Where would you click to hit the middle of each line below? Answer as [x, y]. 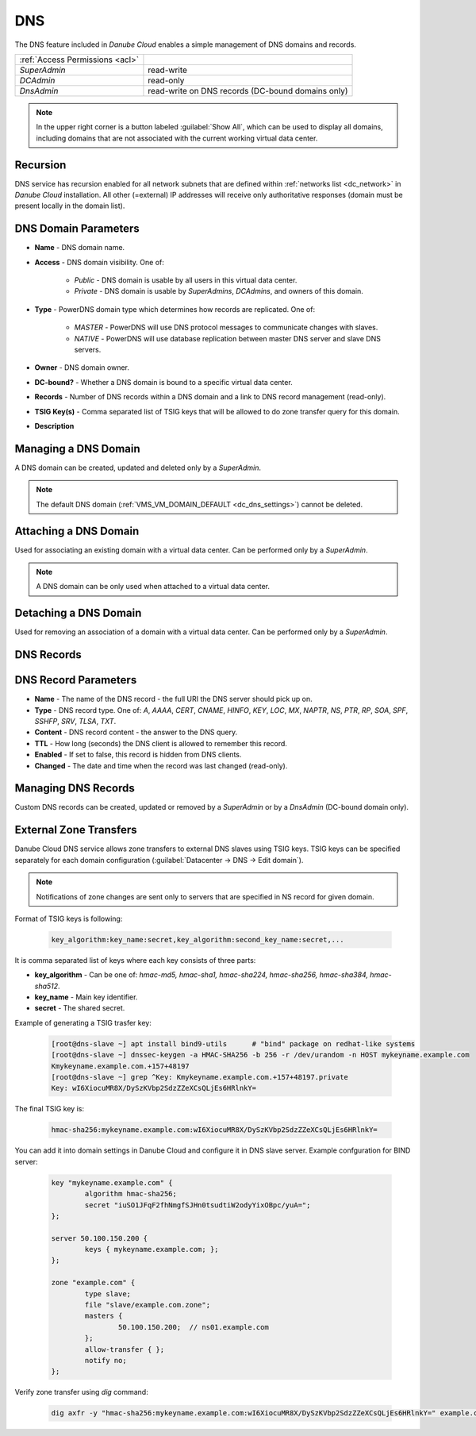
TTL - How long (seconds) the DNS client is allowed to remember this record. [161, 743]
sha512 [46, 986]
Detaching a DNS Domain [78, 613]
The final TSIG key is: [50, 1109]
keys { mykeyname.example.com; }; [152, 1249]
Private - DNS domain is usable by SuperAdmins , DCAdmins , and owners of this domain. [219, 291]
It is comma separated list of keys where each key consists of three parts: [135, 960]
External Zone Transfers [76, 830]
